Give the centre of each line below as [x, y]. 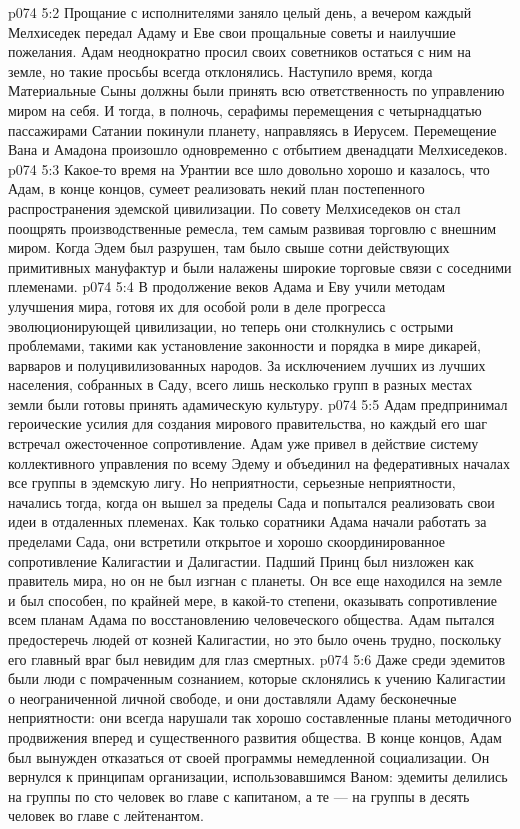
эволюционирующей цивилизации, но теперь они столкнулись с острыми [231, 325]
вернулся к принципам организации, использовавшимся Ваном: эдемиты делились [258, 776]
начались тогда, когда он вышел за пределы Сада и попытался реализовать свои [251, 501]
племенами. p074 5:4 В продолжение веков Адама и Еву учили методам [227, 286]
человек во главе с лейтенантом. [106, 815]
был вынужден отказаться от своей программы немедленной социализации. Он [249, 756]
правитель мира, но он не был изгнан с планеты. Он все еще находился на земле [255, 580]
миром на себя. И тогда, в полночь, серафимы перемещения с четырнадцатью [245, 109]
